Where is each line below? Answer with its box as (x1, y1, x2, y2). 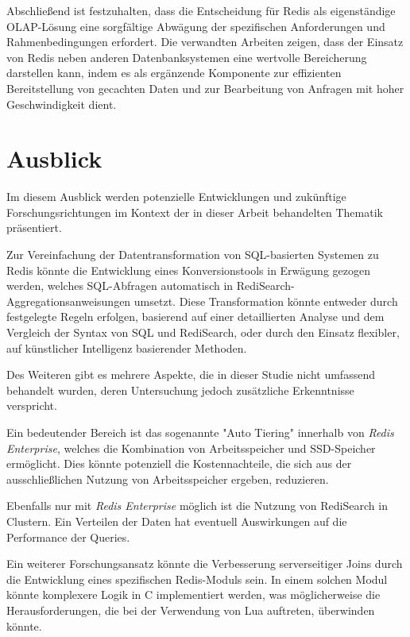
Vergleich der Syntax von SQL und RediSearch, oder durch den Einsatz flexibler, (6, 324, 400, 341)
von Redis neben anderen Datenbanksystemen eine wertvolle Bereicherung (6, 48, 367, 65)
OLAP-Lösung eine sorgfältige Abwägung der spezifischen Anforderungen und (6, 17, 385, 34)
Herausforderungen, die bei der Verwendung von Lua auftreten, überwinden (6, 601, 375, 618)
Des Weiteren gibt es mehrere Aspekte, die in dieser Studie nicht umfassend (6, 366, 375, 383)
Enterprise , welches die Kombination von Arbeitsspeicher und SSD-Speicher (6, 439, 376, 456)
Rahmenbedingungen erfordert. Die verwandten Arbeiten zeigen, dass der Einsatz (6, 33, 404, 50)
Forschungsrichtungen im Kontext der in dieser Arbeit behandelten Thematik (6, 203, 383, 220)
